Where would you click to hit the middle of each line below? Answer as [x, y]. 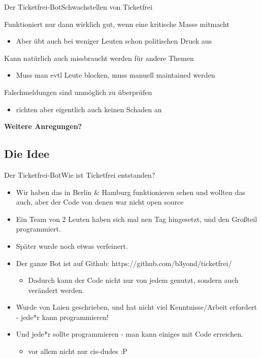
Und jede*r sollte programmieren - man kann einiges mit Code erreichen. [129, 334]
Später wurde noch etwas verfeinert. [72, 246]
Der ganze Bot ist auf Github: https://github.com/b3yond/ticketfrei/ [124, 263]
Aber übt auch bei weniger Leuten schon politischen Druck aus [114, 41]
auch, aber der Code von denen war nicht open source [100, 202]
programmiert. [38, 229]
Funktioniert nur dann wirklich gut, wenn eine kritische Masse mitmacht [117, 24]
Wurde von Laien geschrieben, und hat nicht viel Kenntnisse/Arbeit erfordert [136, 307]
